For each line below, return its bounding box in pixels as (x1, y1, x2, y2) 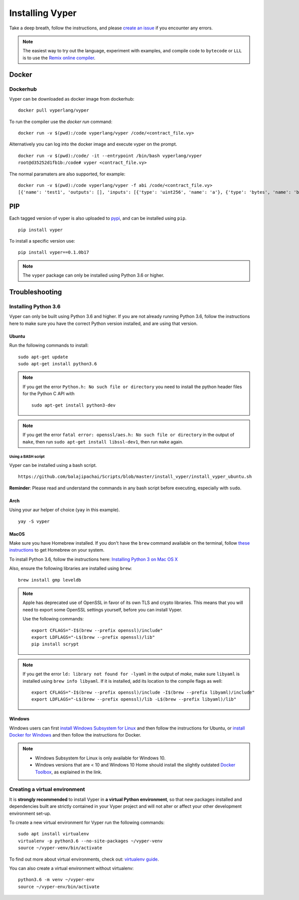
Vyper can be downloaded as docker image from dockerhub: (9, 96, 135, 102)
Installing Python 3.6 (9, 303, 61, 310)
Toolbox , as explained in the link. (35, 769, 102, 775)
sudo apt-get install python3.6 (18, 361, 97, 366)
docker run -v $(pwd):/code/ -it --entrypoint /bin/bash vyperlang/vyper (18, 152, 202, 158)
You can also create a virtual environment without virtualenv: (9, 865, 134, 871)
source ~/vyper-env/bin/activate (18, 884, 100, 890)
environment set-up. (9, 810, 51, 816)
